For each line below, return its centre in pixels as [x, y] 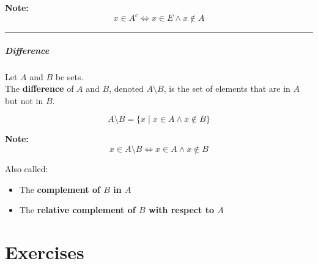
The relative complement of [77, 210]
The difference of [39, 89]
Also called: [27, 169]
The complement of [60, 189]
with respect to [181, 210]
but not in [24, 100]
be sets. [69, 76]
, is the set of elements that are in [227, 89]
